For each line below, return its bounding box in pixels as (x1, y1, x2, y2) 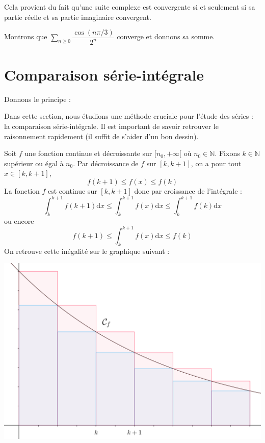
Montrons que (4, 31, 47, 42)
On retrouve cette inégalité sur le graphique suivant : (4, 245, 170, 256)
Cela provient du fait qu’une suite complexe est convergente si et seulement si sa (4, 2, 255, 12)
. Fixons (215, 148, 240, 159)
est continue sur (48, 185, 97, 196)
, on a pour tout (191, 158, 242, 168)
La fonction (4, 185, 40, 196)
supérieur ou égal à (4, 158, 64, 168)
